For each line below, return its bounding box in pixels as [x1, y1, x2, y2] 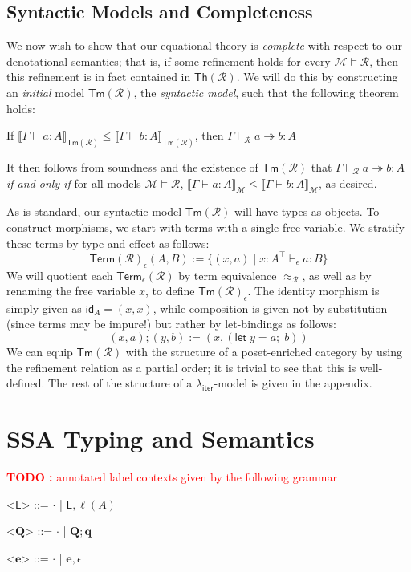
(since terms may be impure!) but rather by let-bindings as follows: [6, 315, 336, 332]
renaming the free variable [6, 282, 136, 299]
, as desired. [319, 174, 377, 191]
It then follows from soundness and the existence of [6, 159, 258, 176]
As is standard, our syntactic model [6, 203, 182, 220]
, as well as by [302, 266, 372, 283]
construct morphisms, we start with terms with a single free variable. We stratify [6, 219, 405, 236]
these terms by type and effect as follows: [6, 234, 210, 251]
